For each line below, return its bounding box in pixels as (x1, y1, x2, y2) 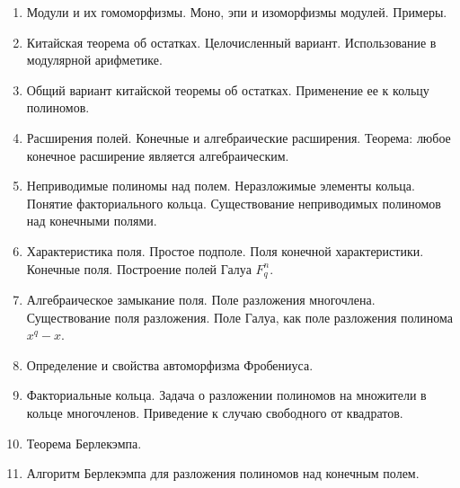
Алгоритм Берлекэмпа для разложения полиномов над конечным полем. (26, 464, 420, 483)
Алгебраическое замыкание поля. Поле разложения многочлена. (26, 289, 376, 308)
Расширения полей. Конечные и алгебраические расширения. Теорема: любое (26, 128, 451, 146)
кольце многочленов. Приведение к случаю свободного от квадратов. (26, 403, 403, 421)
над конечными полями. (26, 211, 157, 230)
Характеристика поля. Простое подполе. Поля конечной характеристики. (26, 241, 424, 260)
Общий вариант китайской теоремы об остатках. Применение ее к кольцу (26, 80, 429, 99)
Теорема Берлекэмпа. (26, 433, 142, 452)
